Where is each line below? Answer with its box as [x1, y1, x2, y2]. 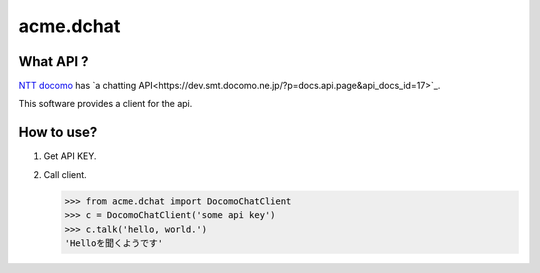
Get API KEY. [43, 150, 97, 162]
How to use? [18, 124, 98, 141]
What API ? [18, 53, 89, 70]
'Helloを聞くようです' [64, 237, 164, 249]
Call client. [43, 168, 87, 180]
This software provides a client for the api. [18, 98, 193, 110]
